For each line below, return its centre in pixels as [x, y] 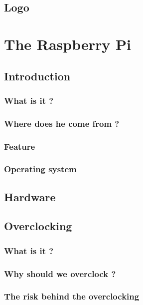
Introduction [37, 76]
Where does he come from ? [62, 123]
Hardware [30, 196]
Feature [20, 146]
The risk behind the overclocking [72, 296]
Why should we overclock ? [60, 273]
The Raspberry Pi [68, 44]
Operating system [40, 169]
